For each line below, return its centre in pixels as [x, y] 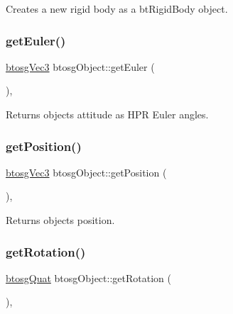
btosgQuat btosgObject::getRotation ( [88, 277]
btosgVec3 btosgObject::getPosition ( [86, 172]
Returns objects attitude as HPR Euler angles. [107, 114]
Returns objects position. [60, 220]
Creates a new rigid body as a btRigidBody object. [117, 9]
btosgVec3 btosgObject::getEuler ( [80, 66]
